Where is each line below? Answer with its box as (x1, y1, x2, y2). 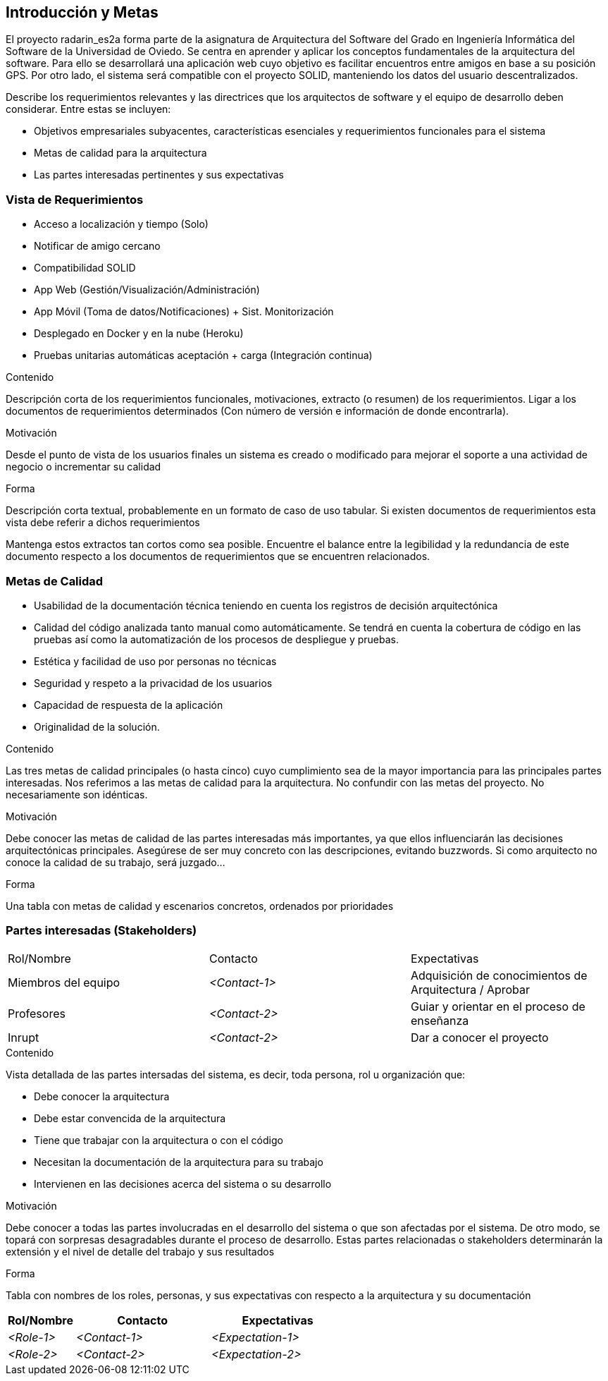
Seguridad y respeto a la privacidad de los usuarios (34, 676, 273, 689)
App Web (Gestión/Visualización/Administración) (34, 284, 260, 296)
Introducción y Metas (6, 4, 159, 21)
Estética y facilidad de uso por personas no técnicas (34, 655, 277, 667)
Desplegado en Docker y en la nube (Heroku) (34, 327, 244, 340)
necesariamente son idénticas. (6, 788, 148, 801)
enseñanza (410, 1013, 469, 1028)
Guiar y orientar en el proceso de (410, 999, 585, 1014)
